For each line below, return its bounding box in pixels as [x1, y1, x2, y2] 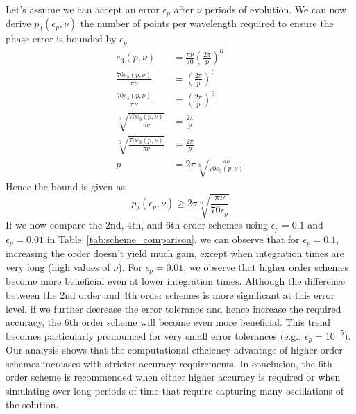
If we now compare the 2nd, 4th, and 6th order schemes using [6, 217, 268, 232]
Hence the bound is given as [6, 179, 126, 194]
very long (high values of [6, 259, 110, 274]
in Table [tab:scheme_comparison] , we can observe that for [46, 231, 300, 246]
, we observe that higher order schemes [183, 259, 348, 274]
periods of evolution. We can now [205, 2, 347, 16]
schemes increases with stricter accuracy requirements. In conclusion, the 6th [6, 356, 332, 370]
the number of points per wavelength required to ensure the [80, 16, 334, 31]
